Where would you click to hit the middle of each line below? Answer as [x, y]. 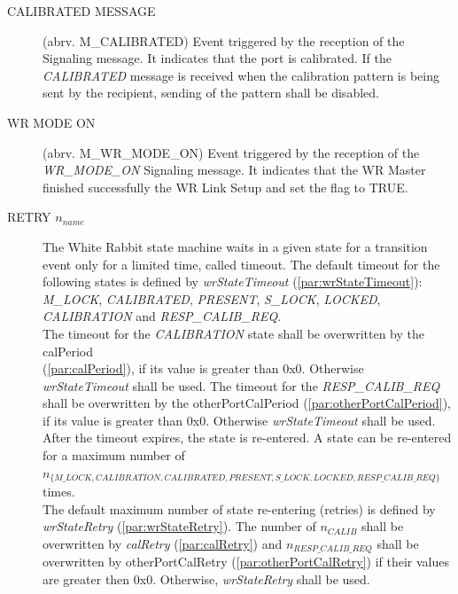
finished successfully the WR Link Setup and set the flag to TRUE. [225, 187]
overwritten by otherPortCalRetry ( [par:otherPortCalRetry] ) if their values [246, 562]
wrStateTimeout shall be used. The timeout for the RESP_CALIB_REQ [241, 385]
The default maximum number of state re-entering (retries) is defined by [239, 508]
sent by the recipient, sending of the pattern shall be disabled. [211, 93]
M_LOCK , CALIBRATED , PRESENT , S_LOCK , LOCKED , [212, 298]
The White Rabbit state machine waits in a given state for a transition [235, 246]
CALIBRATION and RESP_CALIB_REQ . [162, 316]
